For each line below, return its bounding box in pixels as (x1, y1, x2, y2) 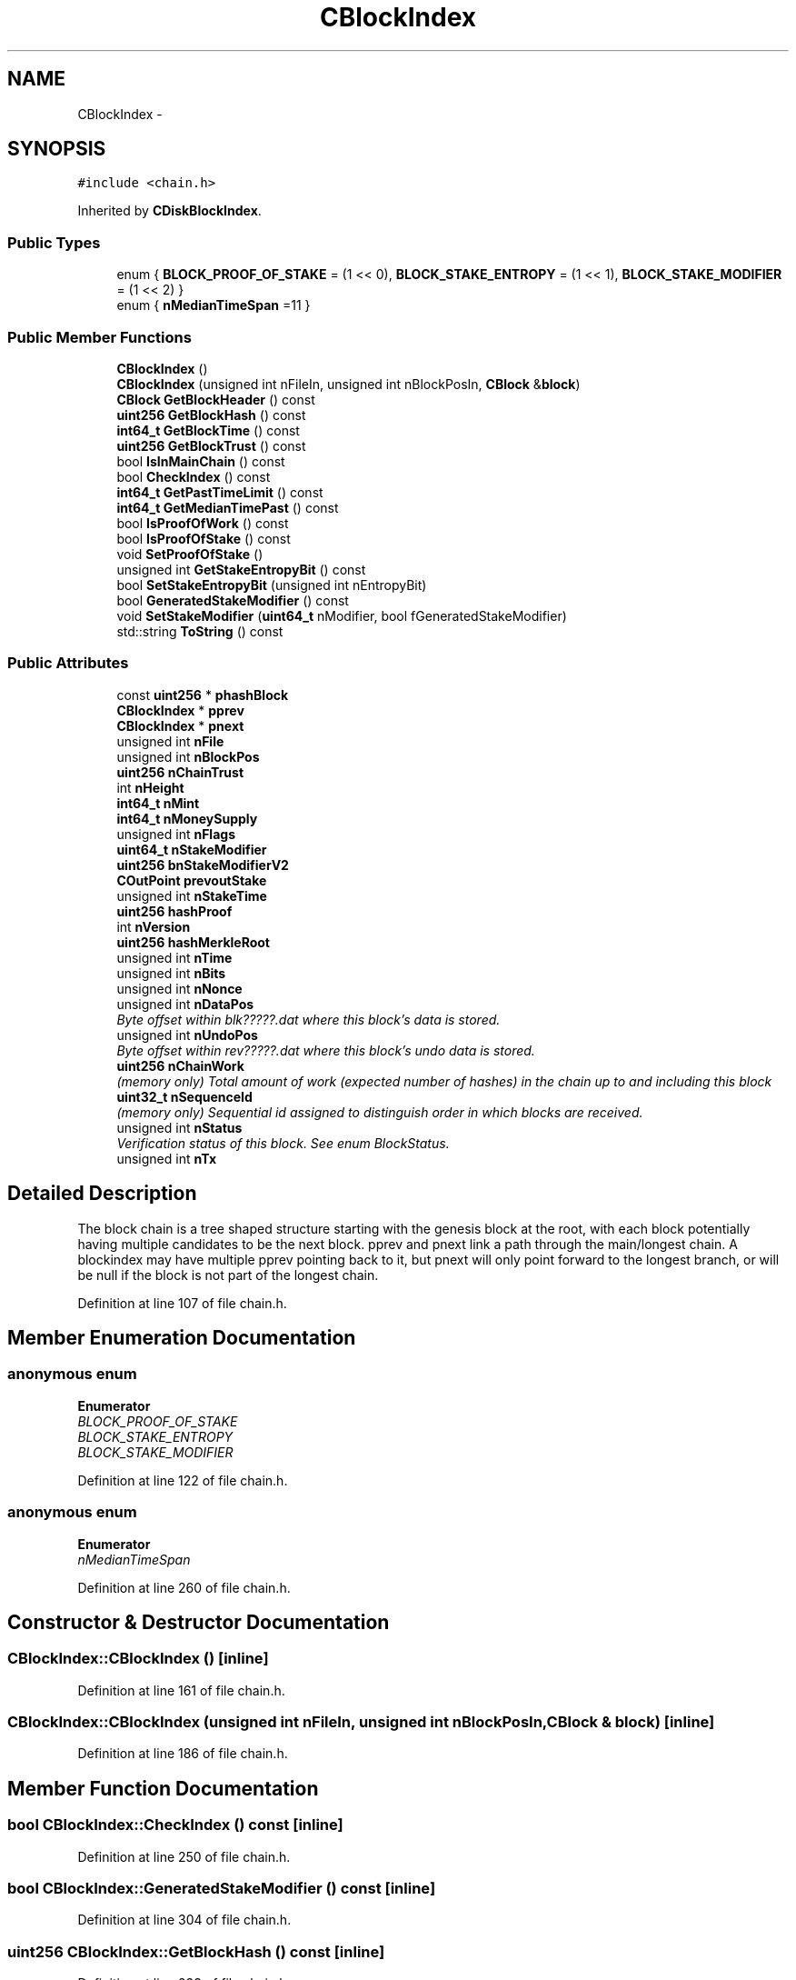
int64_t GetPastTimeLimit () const (116, 484, 323, 500)
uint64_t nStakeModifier (116, 841, 267, 857)
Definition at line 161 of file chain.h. (77, 1682, 285, 1698)
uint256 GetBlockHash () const (116, 406, 306, 423)
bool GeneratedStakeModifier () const (116, 592, 349, 608)
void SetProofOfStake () (116, 545, 264, 562)
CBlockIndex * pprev (116, 702, 244, 718)
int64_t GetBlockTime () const (116, 422, 300, 438)
